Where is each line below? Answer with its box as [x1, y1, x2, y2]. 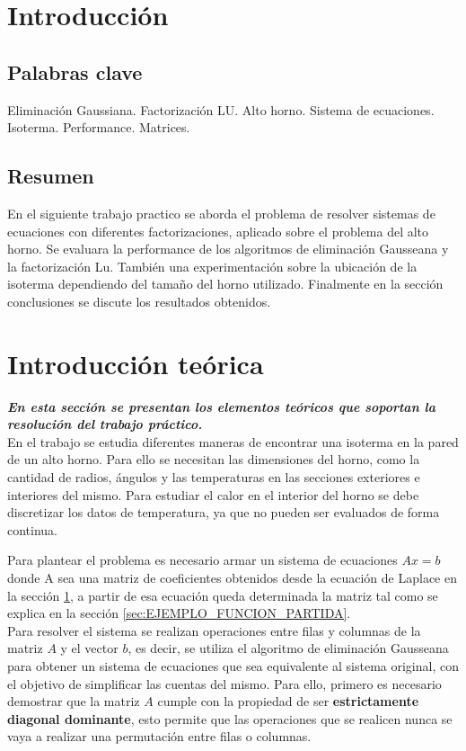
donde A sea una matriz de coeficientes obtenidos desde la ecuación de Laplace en [7, 568, 457, 586]
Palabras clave [7, 58, 143, 85]
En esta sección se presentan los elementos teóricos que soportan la [7, 397, 435, 416]
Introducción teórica [7, 344, 264, 381]
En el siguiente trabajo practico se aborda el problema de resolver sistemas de [7, 203, 435, 222]
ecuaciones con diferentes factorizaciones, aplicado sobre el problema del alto [7, 221, 429, 240]
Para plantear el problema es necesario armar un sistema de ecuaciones [7, 550, 398, 569]
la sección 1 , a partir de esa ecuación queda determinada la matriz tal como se [7, 586, 438, 604]
